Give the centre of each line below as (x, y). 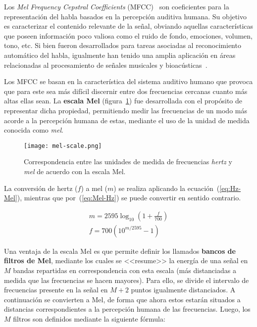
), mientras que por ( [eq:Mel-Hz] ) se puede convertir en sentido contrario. (129, 198)
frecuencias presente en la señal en (56, 290)
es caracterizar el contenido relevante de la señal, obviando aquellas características (129, 26)
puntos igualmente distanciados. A (183, 290)
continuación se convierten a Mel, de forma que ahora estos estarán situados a (122, 299)
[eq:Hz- (230, 188)
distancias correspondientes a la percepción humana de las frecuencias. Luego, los (127, 309)
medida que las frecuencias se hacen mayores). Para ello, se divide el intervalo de (127, 280)
